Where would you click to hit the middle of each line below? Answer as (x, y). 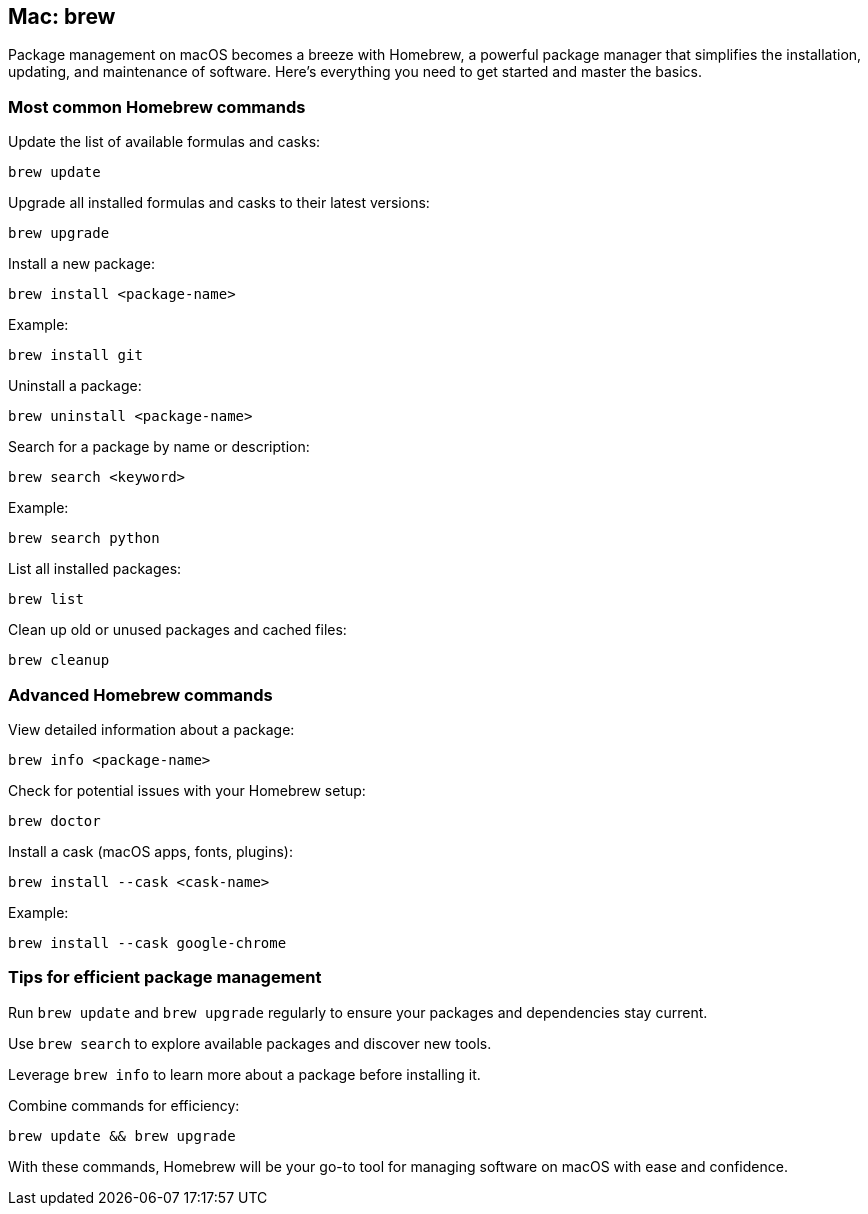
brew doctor (54, 820)
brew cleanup (59, 660)
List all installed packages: (95, 569)
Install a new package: (81, 264)
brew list (46, 599)
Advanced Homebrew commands (140, 694)
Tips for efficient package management (165, 977)
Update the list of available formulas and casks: (164, 142)
